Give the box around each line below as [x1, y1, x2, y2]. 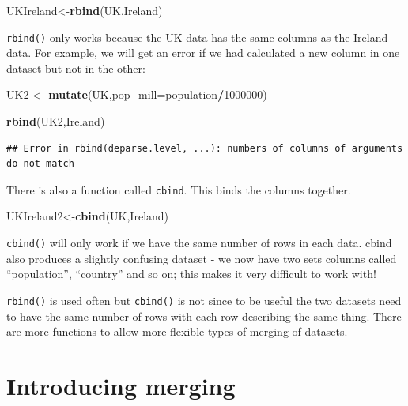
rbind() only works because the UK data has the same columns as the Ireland [6, 28, 388, 45]
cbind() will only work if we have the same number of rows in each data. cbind [6, 235, 392, 251]
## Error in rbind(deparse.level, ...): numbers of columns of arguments [6, 142, 403, 154]
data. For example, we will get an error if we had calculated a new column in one [6, 44, 400, 61]
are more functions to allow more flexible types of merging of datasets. [6, 323, 348, 340]
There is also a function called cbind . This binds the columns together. [6, 181, 351, 197]
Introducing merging [6, 369, 236, 401]
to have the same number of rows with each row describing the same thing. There [6, 307, 402, 324]
